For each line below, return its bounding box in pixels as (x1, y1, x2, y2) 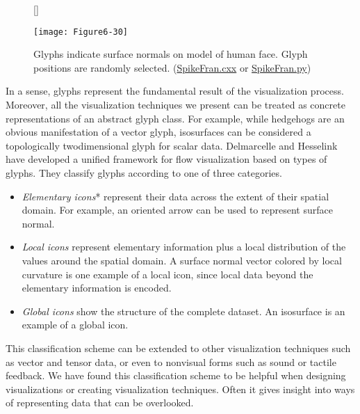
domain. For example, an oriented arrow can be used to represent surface (22, 202, 333, 217)
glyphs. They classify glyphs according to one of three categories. (6, 166, 282, 180)
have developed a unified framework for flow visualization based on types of (6, 152, 327, 166)
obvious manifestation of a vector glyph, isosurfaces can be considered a (6, 125, 311, 139)
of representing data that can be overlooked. (6, 395, 194, 410)
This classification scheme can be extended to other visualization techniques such (6, 340, 351, 355)
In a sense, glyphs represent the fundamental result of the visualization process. (6, 83, 344, 98)
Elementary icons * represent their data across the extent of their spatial (22, 189, 329, 203)
